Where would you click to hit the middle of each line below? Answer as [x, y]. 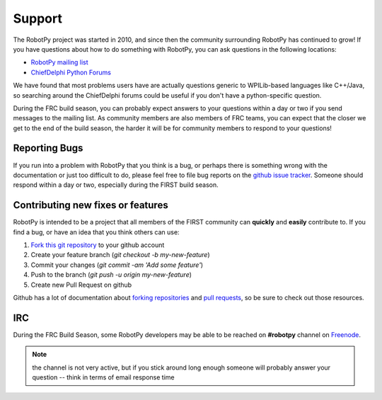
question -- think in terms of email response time [103, 377]
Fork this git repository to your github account [98, 245]
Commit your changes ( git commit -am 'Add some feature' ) [117, 265]
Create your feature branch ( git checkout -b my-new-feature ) [120, 255]
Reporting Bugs [48, 148]
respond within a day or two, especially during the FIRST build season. [116, 185]
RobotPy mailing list [59, 62]
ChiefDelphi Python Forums [71, 72]
